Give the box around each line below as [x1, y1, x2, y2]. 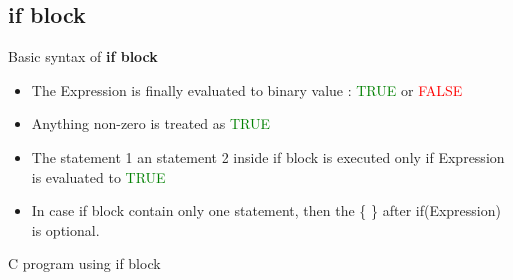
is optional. [31, 219, 100, 240]
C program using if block [8, 253, 161, 274]
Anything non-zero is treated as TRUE [31, 113, 271, 134]
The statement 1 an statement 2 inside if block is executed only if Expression [31, 146, 505, 167]
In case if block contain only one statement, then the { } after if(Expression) [31, 200, 501, 221]
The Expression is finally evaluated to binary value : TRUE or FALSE [31, 79, 463, 100]
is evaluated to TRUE [31, 166, 166, 187]
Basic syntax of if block [8, 46, 158, 67]
